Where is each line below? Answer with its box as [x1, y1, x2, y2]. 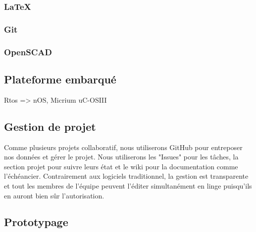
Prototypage [4, 214, 68, 230]
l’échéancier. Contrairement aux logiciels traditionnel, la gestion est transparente [4, 171, 249, 181]
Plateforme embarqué [4, 71, 116, 86]
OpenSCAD [4, 45, 52, 58]
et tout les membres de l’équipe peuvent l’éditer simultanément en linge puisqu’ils [4, 180, 252, 191]
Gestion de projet [4, 118, 96, 134]
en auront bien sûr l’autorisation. [4, 190, 104, 200]
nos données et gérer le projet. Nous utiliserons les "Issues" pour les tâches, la [4, 152, 239, 162]
